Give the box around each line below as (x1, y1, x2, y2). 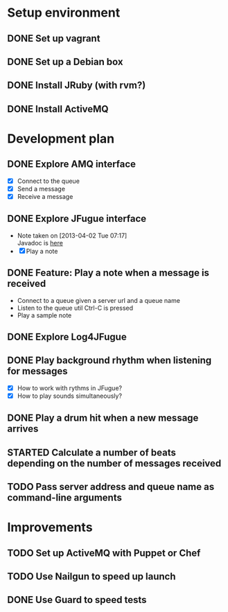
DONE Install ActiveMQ (7, 103, 109, 115)
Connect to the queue (17, 177, 80, 185)
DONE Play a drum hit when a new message (7, 412, 199, 424)
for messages (7, 365, 68, 377)
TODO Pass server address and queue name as (7, 481, 215, 493)
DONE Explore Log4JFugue (7, 331, 127, 342)
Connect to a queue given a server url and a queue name (17, 296, 180, 304)
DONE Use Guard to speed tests (7, 594, 147, 606)
